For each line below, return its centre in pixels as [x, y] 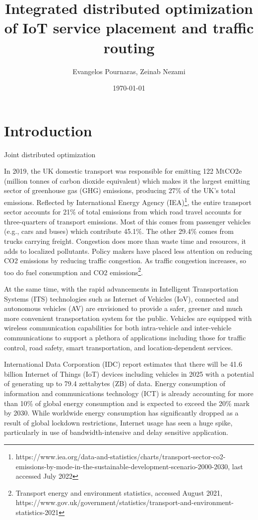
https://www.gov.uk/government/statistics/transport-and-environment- [125, 502]
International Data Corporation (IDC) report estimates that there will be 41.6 [123, 364]
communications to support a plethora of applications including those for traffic [125, 338]
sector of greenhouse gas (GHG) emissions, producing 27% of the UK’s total [120, 190]
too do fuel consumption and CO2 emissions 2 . [73, 271]
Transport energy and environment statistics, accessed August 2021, [119, 492]
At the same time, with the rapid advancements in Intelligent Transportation [121, 289]
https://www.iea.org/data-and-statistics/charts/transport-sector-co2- [121, 456]
